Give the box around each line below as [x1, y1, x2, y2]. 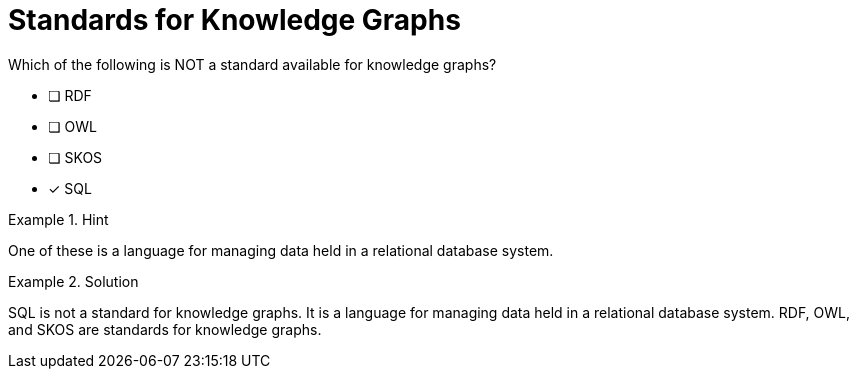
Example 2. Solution [8, 272, 139, 290]
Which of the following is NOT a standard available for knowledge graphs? [8, 55, 497, 73]
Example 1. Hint [8, 210, 109, 228]
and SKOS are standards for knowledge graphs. [8, 320, 322, 338]
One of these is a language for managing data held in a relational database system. [8, 241, 554, 259]
